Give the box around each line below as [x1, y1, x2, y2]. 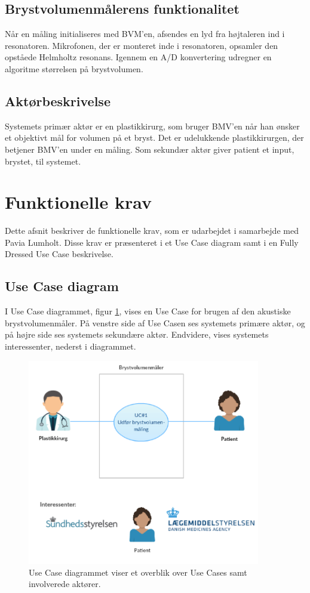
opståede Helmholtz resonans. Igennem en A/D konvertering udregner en [5, 51, 272, 63]
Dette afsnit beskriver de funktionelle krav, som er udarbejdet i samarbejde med [5, 224, 299, 237]
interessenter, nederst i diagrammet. [5, 340, 136, 353]
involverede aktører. [29, 577, 101, 590]
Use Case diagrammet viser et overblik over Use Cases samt [29, 566, 247, 578]
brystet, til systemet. [5, 155, 81, 167]
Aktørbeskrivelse [5, 91, 111, 110]
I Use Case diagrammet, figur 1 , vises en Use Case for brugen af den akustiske [5, 305, 291, 317]
